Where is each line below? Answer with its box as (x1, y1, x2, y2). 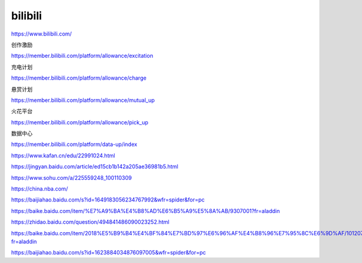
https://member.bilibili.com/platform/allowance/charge (11, 74, 147, 81)
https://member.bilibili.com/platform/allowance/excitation (11, 52, 153, 60)
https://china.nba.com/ (11, 185, 68, 192)
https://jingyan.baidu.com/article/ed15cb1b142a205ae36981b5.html (11, 163, 179, 170)
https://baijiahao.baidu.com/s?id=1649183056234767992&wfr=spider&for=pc (11, 196, 205, 203)
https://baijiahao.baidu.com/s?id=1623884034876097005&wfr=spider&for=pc (11, 249, 206, 256)
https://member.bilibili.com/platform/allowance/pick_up (11, 118, 149, 126)
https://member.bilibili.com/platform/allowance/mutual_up (11, 97, 155, 104)
